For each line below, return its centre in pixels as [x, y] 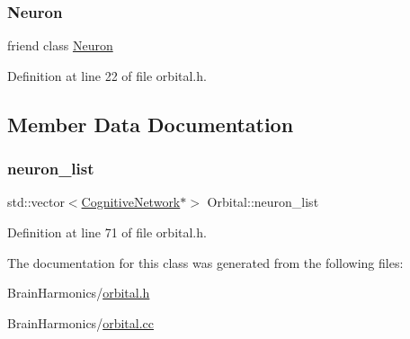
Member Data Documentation [151, 124]
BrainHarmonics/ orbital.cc [80, 322]
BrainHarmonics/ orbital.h [79, 293]
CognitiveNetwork [131, 202]
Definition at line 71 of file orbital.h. [107, 232]
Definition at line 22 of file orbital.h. [107, 75]
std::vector [36, 202]
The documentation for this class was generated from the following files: [205, 262]
